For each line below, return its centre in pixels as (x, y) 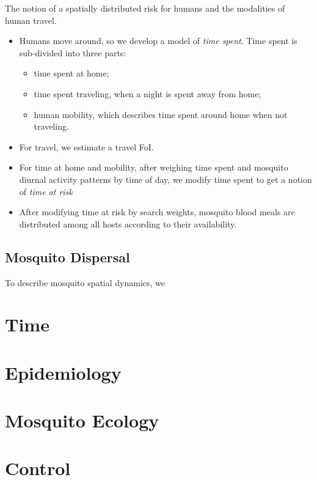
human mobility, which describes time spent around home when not (161, 114)
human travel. (31, 20)
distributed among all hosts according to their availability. (128, 223)
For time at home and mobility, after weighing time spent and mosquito (154, 167)
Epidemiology (63, 372)
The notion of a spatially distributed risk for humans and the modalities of (145, 8)
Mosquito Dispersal (67, 257)
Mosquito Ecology (82, 420)
